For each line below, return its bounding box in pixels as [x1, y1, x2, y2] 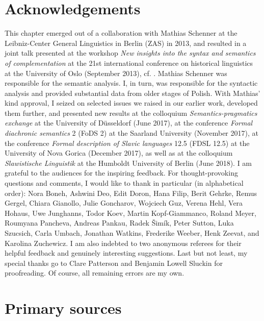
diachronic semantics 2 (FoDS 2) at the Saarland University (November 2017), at [5, 128, 258, 138]
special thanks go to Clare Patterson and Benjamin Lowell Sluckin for [5, 257, 223, 268]
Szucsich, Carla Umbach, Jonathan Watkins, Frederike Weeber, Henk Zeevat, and [5, 228, 259, 238]
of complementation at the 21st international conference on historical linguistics [5, 57, 253, 68]
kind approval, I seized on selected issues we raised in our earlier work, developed [5, 97, 258, 108]
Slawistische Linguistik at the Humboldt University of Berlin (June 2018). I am [5, 157, 252, 168]
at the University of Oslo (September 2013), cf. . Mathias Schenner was [5, 67, 227, 78]
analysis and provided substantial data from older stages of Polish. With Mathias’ [5, 87, 260, 98]
